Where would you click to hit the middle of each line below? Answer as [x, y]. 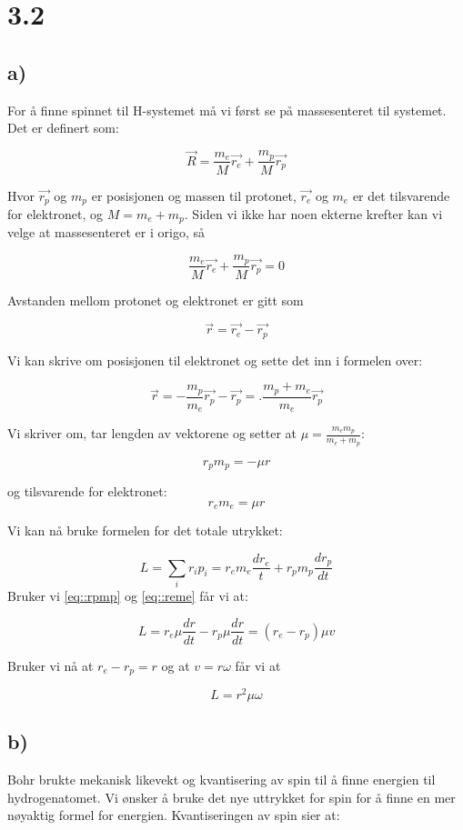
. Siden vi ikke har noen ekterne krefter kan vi [313, 214]
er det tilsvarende [401, 195]
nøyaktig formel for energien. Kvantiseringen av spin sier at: [174, 815]
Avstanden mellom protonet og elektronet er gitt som [156, 300]
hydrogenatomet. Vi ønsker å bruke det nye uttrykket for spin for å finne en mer [231, 797]
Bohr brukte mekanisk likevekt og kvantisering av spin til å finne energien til [221, 780]
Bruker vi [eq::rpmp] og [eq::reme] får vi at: [128, 595]
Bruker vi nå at [50, 665]
